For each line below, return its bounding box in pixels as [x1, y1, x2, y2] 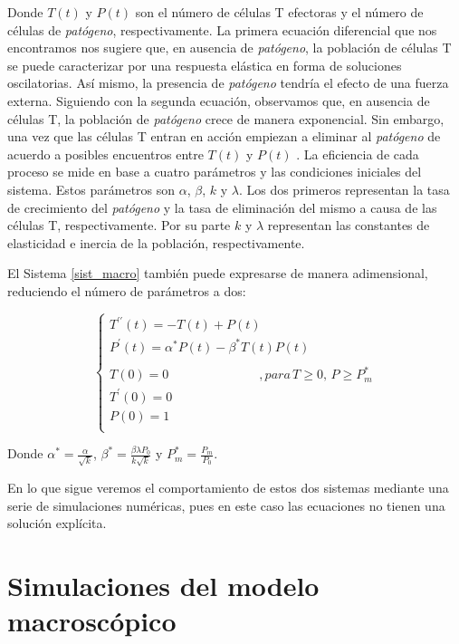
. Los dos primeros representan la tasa [238, 179, 450, 198]
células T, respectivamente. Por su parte [7, 216, 231, 235]
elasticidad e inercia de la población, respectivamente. [7, 233, 305, 252]
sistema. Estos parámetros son [7, 179, 176, 198]
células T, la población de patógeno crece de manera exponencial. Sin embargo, [7, 109, 445, 128]
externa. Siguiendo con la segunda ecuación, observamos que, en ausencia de [7, 91, 430, 110]
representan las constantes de [267, 216, 430, 235]
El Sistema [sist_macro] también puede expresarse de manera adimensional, [7, 264, 428, 283]
